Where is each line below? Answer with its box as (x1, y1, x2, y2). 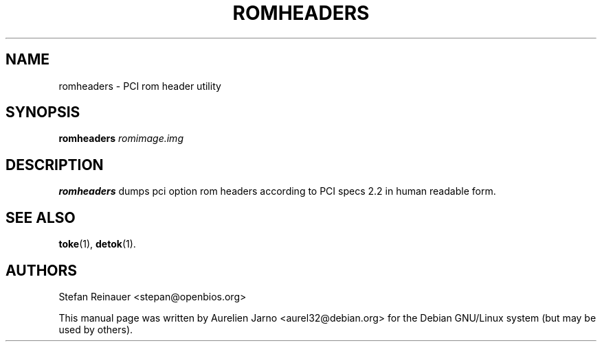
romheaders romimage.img (58, 132, 183, 145)
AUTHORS (5, 261, 78, 279)
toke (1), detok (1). (58, 238, 136, 250)
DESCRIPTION (5, 156, 104, 173)
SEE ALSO (5, 208, 76, 226)
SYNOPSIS (5, 104, 80, 121)
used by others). (58, 323, 133, 335)
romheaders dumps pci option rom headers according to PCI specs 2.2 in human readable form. (58, 185, 496, 198)
